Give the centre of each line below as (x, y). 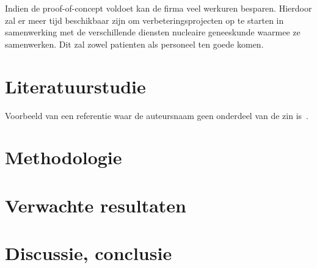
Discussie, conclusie (89, 253)
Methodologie (64, 157)
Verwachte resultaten (96, 205)
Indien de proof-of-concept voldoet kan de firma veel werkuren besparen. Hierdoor (158, 8)
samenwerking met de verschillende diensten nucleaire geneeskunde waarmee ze (153, 32)
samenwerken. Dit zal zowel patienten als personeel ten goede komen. (134, 44)
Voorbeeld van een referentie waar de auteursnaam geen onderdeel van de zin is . (157, 115)
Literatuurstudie (75, 86)
